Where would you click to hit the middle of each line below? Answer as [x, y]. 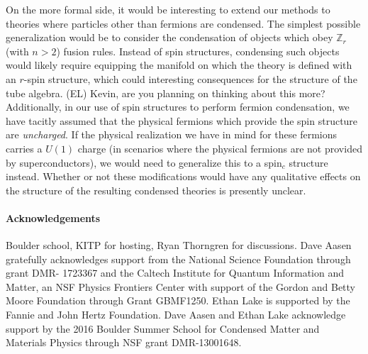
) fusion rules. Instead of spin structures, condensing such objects [198, 51]
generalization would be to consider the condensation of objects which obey [169, 37]
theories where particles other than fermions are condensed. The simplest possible [183, 23]
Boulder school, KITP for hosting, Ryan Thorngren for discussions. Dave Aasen [179, 245]
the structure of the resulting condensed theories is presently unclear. [156, 190]
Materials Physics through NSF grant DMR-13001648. [124, 342]
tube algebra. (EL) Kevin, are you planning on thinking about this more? [166, 93]
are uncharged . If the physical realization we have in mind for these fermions [172, 134]
